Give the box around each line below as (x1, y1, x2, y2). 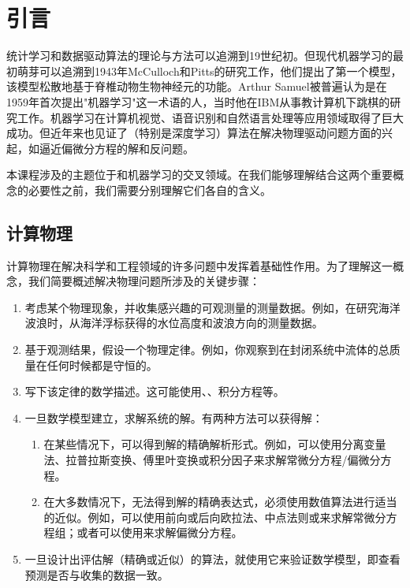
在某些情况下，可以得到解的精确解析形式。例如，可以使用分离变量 (43, 436, 386, 452)
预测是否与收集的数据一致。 (24, 566, 169, 582)
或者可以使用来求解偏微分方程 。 (76, 524, 243, 541)
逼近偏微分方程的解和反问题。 (39, 140, 194, 156)
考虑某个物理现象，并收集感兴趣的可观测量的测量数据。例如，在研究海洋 (24, 299, 401, 315)
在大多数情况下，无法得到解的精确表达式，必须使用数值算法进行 (43, 493, 375, 510)
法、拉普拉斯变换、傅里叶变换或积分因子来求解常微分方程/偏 (43, 452, 359, 468)
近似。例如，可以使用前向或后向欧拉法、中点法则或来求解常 (54, 508, 364, 525)
